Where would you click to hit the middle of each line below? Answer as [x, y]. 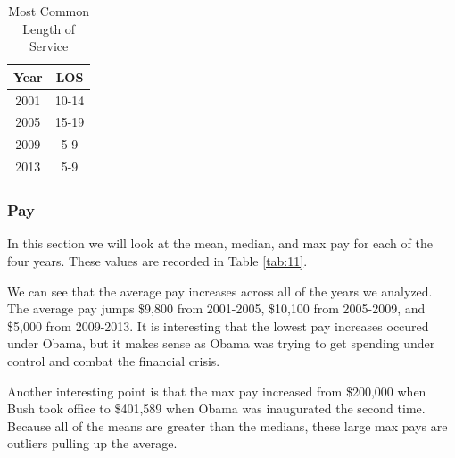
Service [49, 46]
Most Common [49, 11]
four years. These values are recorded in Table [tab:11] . [157, 261]
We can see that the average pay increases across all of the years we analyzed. [220, 291]
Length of [49, 28]
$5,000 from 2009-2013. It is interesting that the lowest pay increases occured [218, 325]
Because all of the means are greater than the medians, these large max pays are [227, 425]
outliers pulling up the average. [92, 443]
